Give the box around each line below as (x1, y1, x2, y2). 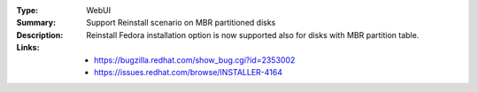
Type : (16, 5, 39, 15)
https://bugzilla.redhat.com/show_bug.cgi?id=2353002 (94, 54, 296, 65)
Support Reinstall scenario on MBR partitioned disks (86, 18, 276, 28)
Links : (16, 42, 40, 53)
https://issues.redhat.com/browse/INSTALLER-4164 (94, 66, 283, 77)
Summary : (16, 18, 57, 28)
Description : (16, 29, 64, 40)
